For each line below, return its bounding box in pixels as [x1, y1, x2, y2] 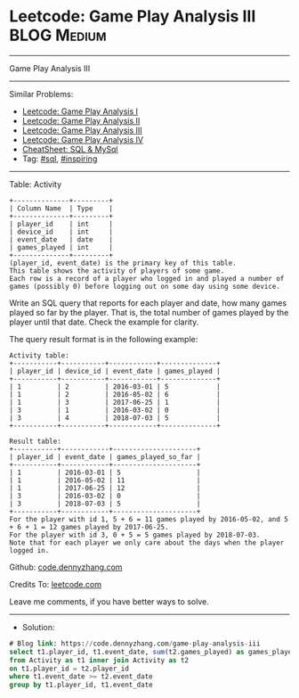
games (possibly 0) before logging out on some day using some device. [9, 282, 280, 291]
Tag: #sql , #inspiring [21, 153, 98, 164]
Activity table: [9, 350, 69, 360]
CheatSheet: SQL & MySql [21, 144, 118, 154]
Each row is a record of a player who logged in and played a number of [9, 274, 285, 283]
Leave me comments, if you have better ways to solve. [9, 595, 209, 607]
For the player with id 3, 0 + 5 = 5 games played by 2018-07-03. [9, 530, 261, 539]
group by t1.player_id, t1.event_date [9, 680, 153, 690]
